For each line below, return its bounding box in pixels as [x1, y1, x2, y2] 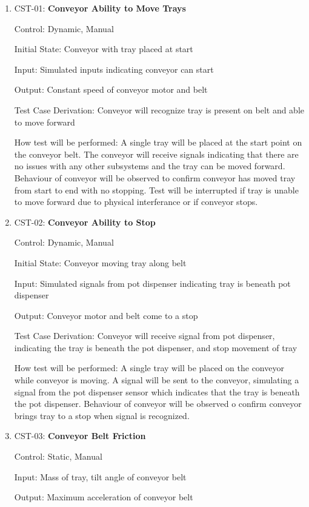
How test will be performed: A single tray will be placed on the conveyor [14, 361, 284, 374]
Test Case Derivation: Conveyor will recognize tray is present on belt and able [14, 103, 305, 116]
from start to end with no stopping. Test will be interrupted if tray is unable [14, 183, 299, 196]
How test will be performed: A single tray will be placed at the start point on [14, 136, 302, 149]
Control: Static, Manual [14, 450, 102, 463]
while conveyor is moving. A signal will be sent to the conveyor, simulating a [14, 374, 299, 386]
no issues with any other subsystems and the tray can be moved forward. [14, 159, 285, 172]
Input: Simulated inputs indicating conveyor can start [14, 62, 214, 75]
